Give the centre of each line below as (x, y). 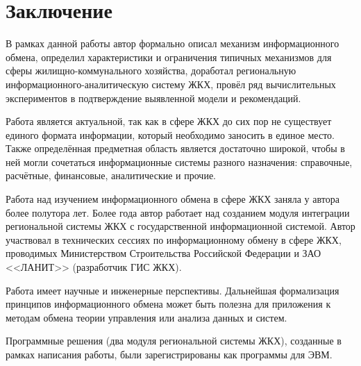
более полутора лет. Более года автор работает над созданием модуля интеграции (178, 212)
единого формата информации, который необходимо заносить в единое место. (170, 134)
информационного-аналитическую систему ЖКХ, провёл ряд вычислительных (171, 84)
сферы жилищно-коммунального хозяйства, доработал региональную (151, 70)
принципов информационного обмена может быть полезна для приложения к (168, 304)
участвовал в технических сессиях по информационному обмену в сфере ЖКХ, (174, 239)
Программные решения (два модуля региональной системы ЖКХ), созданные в (174, 341)
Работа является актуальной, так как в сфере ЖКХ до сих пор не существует (169, 121)
